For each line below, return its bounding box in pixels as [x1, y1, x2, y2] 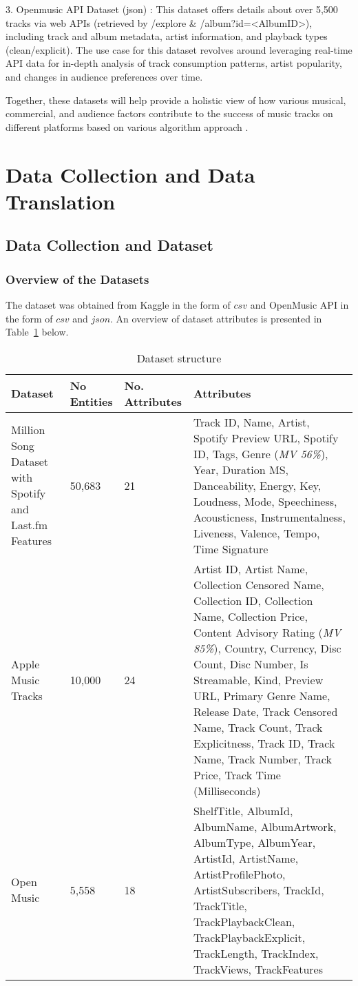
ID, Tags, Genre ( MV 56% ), [193, 445, 328, 462]
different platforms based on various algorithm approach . [6, 119, 249, 134]
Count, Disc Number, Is [193, 655, 308, 672]
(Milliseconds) [193, 782, 261, 799]
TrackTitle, [193, 897, 247, 914]
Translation [6, 187, 116, 215]
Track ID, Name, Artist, [193, 413, 310, 430]
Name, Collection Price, [193, 608, 308, 624]
